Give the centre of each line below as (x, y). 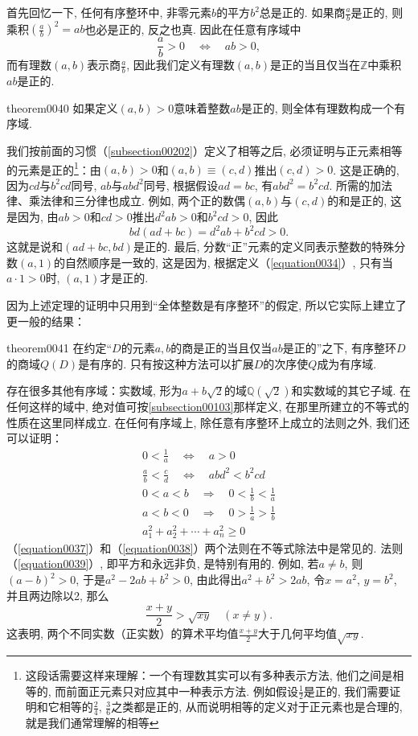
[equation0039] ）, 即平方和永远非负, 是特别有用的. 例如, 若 (168, 563)
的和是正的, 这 (365, 201)
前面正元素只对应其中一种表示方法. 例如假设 (182, 691)
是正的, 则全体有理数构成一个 (318, 107)
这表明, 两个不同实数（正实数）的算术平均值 (123, 633)
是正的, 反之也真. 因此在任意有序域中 (204, 29)
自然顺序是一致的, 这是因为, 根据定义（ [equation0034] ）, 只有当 (229, 262)
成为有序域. (347, 363)
